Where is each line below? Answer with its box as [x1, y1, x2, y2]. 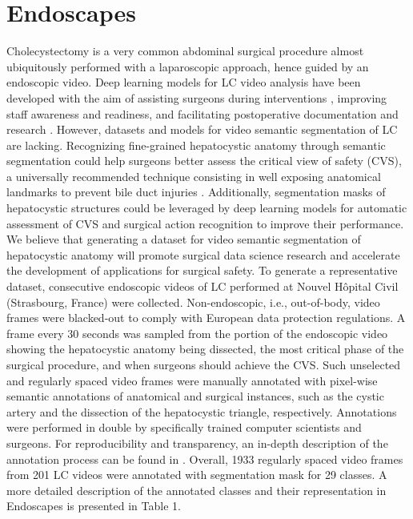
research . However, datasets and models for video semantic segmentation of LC [6, 121, 398, 138]
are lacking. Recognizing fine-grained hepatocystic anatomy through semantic [6, 136, 386, 153]
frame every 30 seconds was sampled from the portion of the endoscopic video [6, 324, 388, 341]
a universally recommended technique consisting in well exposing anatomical [6, 167, 381, 184]
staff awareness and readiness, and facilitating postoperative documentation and [6, 105, 399, 122]
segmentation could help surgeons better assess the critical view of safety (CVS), [6, 152, 402, 169]
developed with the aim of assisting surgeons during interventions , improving [6, 89, 387, 106]
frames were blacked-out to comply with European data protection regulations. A [6, 309, 406, 326]
